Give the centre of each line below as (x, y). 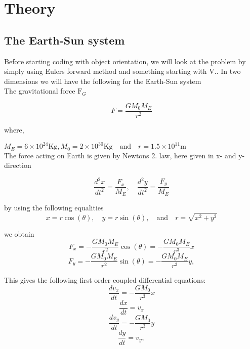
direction (18, 165)
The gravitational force (40, 91)
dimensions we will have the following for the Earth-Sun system (103, 81)
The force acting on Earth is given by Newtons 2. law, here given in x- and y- (124, 155)
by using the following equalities (54, 207)
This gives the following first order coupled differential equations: (105, 280)
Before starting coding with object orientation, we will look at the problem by (125, 61)
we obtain (19, 233)
